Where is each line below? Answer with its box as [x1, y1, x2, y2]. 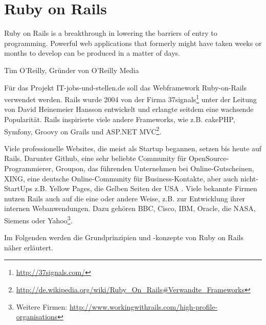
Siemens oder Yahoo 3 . [4, 213, 73, 225]
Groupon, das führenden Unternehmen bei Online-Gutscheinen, [55, 163, 254, 173]
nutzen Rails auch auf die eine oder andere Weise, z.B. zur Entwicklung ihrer [4, 193, 246, 203]
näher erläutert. [4, 242, 53, 252]
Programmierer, [4, 163, 54, 173]
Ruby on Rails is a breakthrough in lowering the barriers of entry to [4, 28, 217, 38]
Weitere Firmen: [16, 301, 68, 312]
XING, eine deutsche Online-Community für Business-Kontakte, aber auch [4, 173, 238, 183]
